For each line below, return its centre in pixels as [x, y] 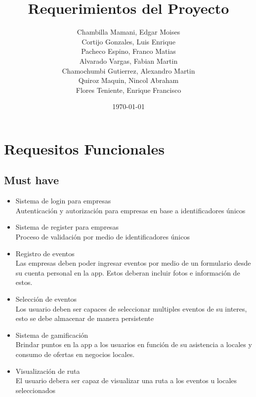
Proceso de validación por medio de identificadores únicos [103, 237]
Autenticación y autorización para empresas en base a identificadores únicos [130, 210]
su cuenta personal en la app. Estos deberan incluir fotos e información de [128, 272]
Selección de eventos [46, 299]
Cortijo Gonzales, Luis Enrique [128, 41]
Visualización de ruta [48, 371]
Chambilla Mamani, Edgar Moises [128, 32]
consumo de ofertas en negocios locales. [75, 354]
